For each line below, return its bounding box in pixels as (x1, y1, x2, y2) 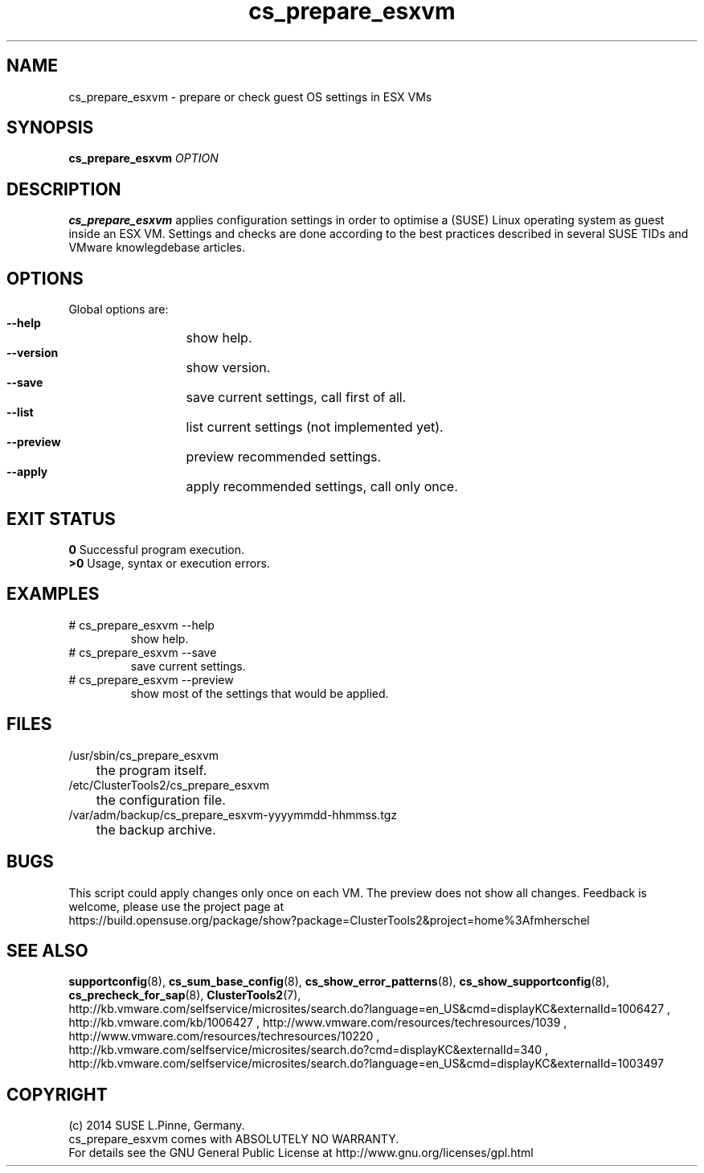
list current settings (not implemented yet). (186, 419, 444, 436)
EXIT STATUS (6, 508, 116, 529)
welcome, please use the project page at (68, 899, 284, 913)
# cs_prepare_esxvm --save (68, 645, 217, 659)
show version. (186, 359, 271, 376)
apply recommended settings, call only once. (186, 478, 458, 495)
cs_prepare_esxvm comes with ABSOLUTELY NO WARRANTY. (68, 1132, 399, 1146)
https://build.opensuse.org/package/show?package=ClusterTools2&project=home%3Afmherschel (68, 913, 590, 927)
